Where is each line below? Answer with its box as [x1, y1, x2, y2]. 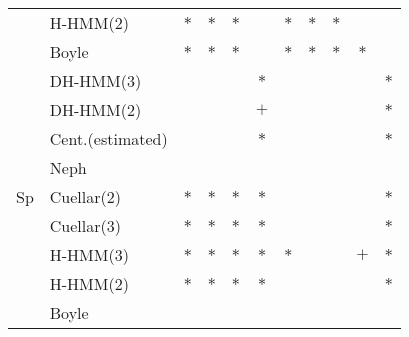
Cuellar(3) [49, 214, 121, 237]
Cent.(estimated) [49, 127, 168, 150]
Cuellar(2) [49, 185, 121, 208]
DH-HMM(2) [49, 98, 142, 121]
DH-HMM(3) [49, 69, 142, 92]
